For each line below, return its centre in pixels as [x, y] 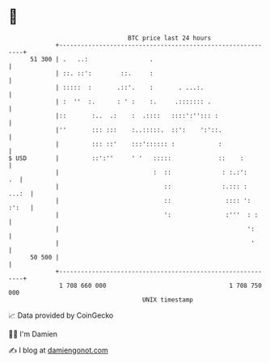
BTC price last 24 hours [170, 38]
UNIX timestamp [168, 300]
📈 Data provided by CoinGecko [61, 315]
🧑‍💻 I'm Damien [33, 334]
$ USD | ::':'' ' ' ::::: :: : [126, 158]
